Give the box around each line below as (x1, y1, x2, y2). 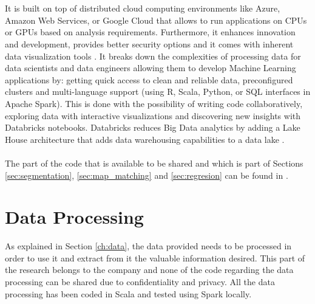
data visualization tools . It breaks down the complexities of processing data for (5, 49, 301, 62)
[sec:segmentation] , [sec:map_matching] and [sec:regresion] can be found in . (5, 168, 288, 181)
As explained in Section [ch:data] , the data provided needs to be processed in (5, 240, 292, 252)
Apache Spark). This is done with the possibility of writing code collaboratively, (5, 97, 303, 109)
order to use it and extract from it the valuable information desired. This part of (5, 251, 305, 264)
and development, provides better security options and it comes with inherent (5, 37, 294, 50)
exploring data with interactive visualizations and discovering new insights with (5, 109, 301, 122)
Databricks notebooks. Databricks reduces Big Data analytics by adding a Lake (5, 121, 300, 134)
